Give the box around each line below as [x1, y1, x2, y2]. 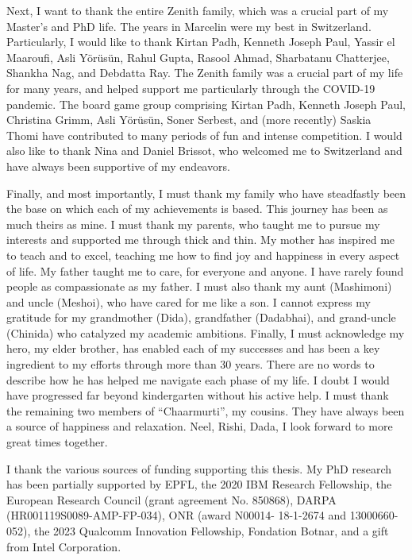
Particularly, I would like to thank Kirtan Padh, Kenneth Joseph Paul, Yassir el [6, 33, 395, 50]
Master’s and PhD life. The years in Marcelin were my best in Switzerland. [6, 17, 372, 34]
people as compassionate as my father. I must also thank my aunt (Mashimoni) [6, 278, 392, 295]
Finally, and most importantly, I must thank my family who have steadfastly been [6, 184, 406, 201]
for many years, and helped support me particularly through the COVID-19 [6, 79, 375, 96]
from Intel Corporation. [6, 538, 121, 554]
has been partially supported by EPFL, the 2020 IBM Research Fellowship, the [6, 476, 392, 492]
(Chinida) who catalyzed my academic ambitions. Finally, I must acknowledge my [6, 324, 405, 341]
